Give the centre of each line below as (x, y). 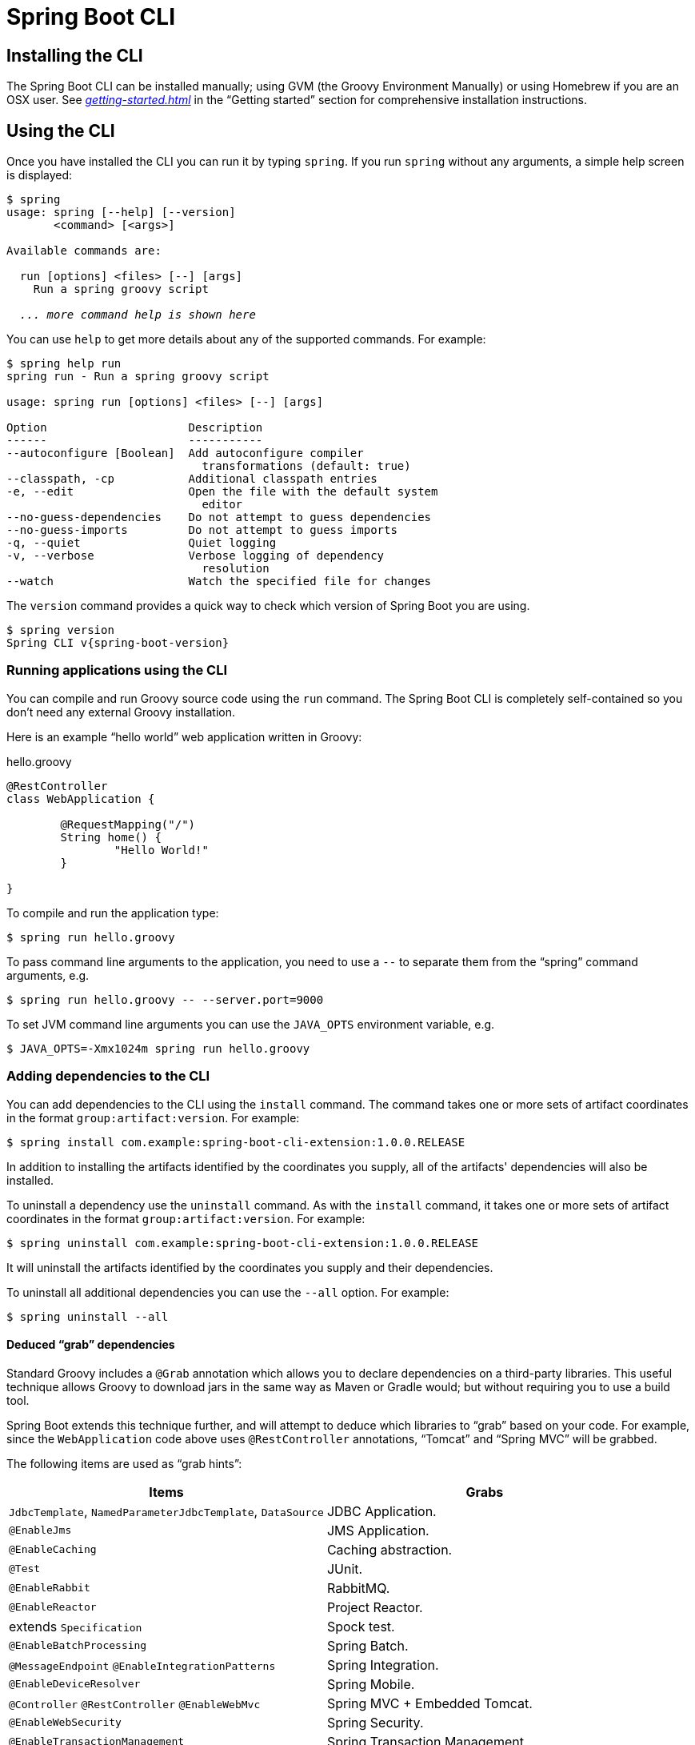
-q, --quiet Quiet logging (142, 543)
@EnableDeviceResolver (75, 1684)
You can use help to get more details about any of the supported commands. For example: (246, 339)
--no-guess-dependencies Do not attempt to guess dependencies (219, 517)
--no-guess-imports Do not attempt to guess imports (202, 530)
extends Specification (76, 1626)
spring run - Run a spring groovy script (138, 377)
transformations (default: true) (306, 466)
